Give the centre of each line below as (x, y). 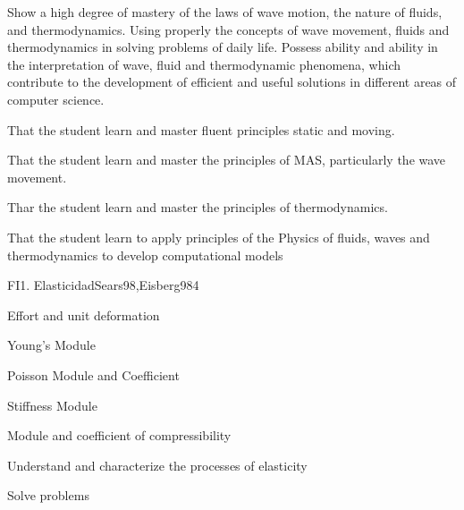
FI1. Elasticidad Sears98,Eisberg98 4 (103, 285)
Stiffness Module (52, 405)
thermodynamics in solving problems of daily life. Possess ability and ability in (223, 47)
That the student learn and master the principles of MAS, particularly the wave (227, 160)
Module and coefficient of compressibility (119, 435)
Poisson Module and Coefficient (93, 374)
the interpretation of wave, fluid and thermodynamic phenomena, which (204, 64)
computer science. (56, 99)
